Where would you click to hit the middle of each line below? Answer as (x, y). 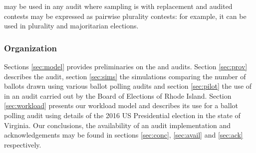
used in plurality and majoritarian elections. (71, 26)
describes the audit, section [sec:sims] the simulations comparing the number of (125, 76)
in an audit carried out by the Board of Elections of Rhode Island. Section (118, 95)
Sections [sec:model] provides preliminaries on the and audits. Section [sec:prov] (126, 66)
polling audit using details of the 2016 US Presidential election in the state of (122, 115)
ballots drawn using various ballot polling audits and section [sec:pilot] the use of (128, 86)
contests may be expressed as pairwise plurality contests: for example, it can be (125, 16)
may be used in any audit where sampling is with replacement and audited (118, 6)
